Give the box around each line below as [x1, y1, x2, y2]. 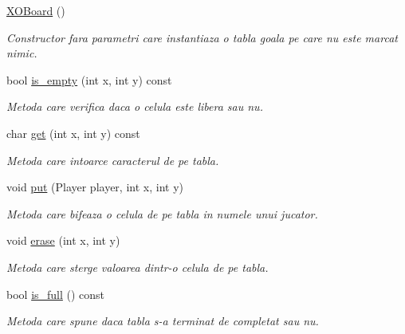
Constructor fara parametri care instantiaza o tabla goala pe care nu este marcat [6, 29, 398, 45]
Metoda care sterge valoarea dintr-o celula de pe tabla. [6, 258, 269, 275]
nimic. [6, 45, 37, 61]
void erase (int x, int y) [6, 232, 120, 249]
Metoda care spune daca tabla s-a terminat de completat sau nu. [6, 312, 319, 329]
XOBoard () [6, 2, 65, 18]
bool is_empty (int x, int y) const [6, 71, 172, 88]
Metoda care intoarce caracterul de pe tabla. [6, 151, 219, 168]
